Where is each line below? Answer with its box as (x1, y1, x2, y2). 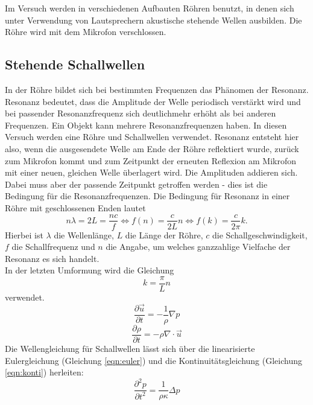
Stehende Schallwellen (5, 55, 145, 74)
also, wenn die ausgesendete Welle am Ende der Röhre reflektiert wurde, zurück (5, 142, 299, 155)
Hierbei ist (5, 228, 43, 241)
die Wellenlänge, (54, 228, 114, 241)
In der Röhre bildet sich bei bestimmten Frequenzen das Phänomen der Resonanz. (5, 83, 309, 95)
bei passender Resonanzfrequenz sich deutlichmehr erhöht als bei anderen (5, 107, 276, 120)
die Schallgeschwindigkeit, (212, 228, 308, 241)
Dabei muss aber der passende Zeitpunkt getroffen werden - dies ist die (5, 177, 268, 190)
